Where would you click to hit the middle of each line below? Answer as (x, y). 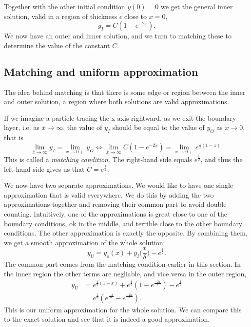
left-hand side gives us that (44, 169)
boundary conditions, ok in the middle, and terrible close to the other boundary (123, 223)
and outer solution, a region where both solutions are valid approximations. (116, 101)
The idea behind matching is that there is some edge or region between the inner (125, 92)
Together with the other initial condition (65, 6)
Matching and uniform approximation (101, 71)
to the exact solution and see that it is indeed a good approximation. (107, 319)
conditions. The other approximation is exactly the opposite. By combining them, (126, 233)
